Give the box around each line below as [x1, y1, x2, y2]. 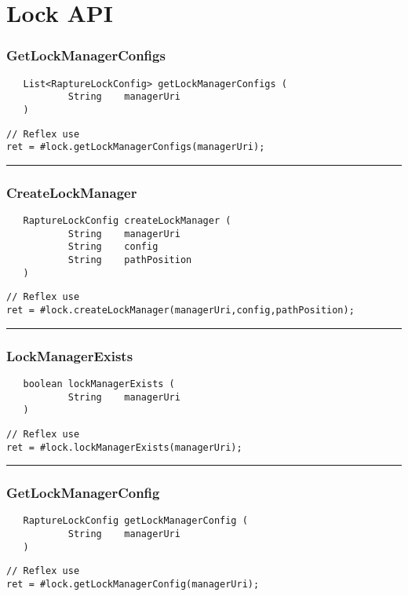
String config [67, 241, 158, 253]
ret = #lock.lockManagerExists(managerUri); [6, 441, 242, 453]
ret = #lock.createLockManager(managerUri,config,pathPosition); [6, 305, 355, 316]
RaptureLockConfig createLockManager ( [23, 215, 231, 227]
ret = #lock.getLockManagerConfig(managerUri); [6, 579, 260, 591]
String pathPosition [67, 254, 192, 266]
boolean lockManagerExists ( [23, 378, 175, 389]
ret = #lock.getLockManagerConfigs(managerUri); [6, 141, 265, 153]
